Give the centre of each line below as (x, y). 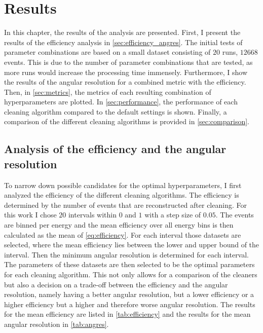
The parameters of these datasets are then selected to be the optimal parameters (129, 264)
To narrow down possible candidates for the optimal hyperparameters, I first (123, 185)
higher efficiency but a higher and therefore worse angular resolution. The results (130, 304)
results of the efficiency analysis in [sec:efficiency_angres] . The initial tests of (123, 42)
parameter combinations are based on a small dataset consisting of (107, 52)
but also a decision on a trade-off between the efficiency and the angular (116, 284)
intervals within (92, 215)
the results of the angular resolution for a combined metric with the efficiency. (125, 82)
